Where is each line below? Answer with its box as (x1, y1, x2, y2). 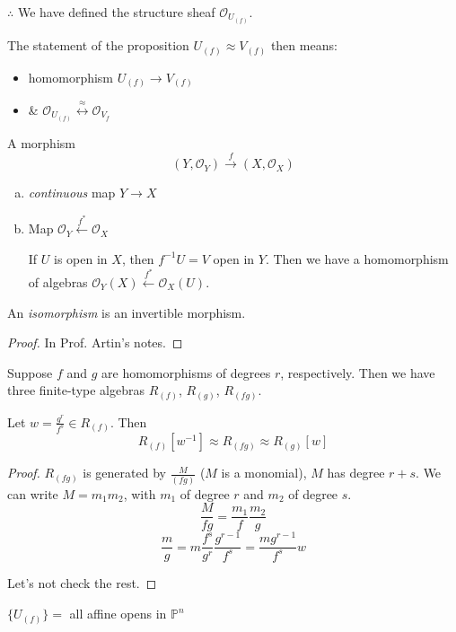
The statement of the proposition (7, 36, 189, 55)
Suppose (7, 363, 53, 382)
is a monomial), (221, 463, 307, 482)
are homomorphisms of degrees (101, 363, 271, 382)
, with (123, 484, 156, 503)
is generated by (83, 463, 166, 482)
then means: (270, 36, 338, 55)
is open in (54, 249, 108, 268)
